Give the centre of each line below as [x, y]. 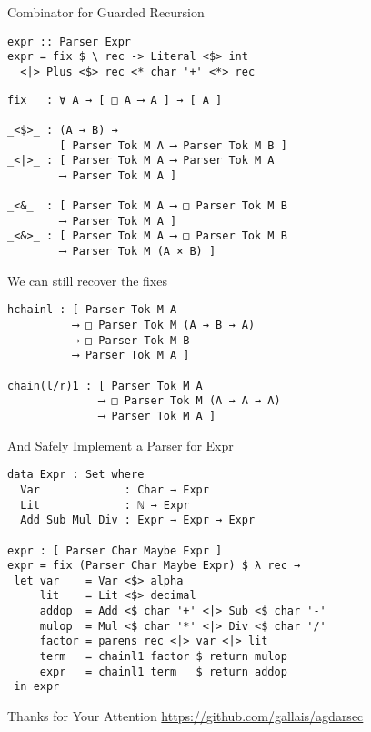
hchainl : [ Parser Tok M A [92, 310]
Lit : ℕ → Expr [105, 505]
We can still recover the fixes [87, 280]
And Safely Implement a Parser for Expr [120, 445]
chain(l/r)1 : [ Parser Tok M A [105, 386]
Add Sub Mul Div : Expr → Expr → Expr [138, 520]
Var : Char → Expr [115, 489]
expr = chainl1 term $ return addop [163, 671]
